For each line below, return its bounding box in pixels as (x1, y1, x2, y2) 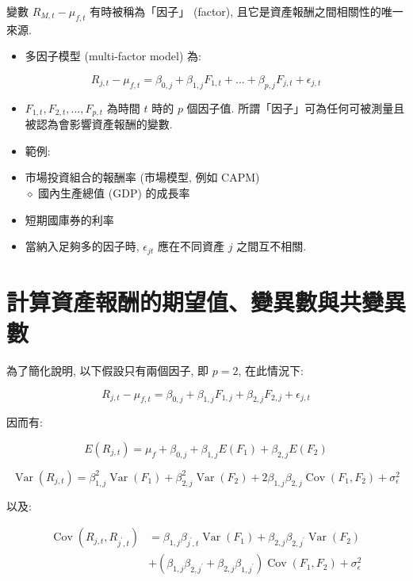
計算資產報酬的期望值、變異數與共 (6, 285, 362, 317)
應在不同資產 (158, 238, 225, 254)
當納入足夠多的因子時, (25, 238, 140, 254)
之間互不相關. (236, 238, 307, 254)
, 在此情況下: (238, 361, 304, 378)
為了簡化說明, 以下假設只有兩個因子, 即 (6, 361, 209, 378)
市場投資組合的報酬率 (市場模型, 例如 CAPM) (25, 169, 260, 185)
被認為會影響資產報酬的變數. (25, 116, 173, 132)
